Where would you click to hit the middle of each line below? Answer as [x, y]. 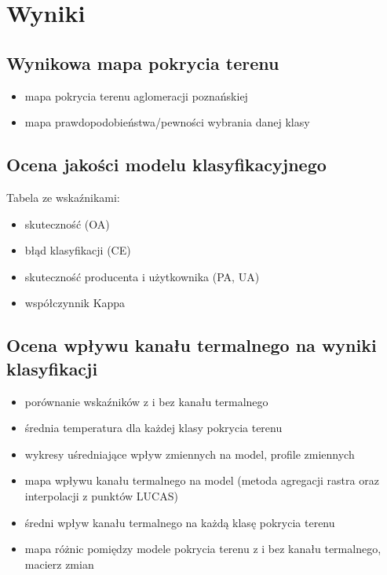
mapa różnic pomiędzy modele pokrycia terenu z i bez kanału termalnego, [203, 549]
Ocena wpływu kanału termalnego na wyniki [192, 345]
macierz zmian [59, 564]
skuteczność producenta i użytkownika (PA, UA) [142, 276]
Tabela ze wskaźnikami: [63, 197]
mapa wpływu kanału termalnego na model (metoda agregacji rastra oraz [202, 480]
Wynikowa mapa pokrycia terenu [143, 62]
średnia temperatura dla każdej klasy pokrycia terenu [153, 428]
